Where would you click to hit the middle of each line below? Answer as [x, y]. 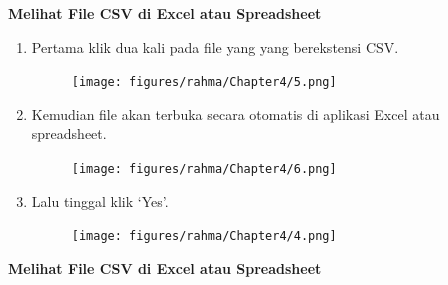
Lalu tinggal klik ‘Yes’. [100, 200]
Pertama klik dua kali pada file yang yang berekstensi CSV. [215, 46]
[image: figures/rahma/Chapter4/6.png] [204, 169]
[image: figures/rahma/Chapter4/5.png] [204, 82]
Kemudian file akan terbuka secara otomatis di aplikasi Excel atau [235, 113]
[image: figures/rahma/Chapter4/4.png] [204, 236]
